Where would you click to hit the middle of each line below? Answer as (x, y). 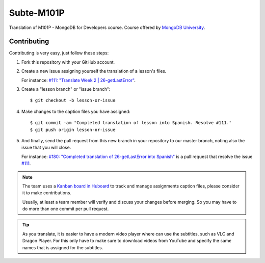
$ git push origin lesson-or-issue (73, 130)
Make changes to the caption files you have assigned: (76, 111)
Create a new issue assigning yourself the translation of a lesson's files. (94, 71)
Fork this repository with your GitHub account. (68, 62)
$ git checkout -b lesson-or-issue (73, 100)
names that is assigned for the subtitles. (63, 247)
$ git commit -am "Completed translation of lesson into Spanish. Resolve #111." (131, 123)
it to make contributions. (47, 193)
